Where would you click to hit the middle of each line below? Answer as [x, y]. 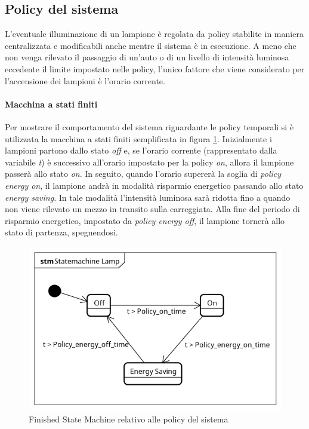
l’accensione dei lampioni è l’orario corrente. [85, 80]
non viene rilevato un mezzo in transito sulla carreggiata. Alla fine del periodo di [152, 209]
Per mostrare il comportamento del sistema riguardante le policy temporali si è [149, 126]
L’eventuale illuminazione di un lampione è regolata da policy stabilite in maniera [154, 34]
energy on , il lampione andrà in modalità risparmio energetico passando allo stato [154, 185]
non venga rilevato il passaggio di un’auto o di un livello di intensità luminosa [147, 57]
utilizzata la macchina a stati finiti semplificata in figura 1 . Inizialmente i [138, 138]
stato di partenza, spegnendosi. [61, 232]
